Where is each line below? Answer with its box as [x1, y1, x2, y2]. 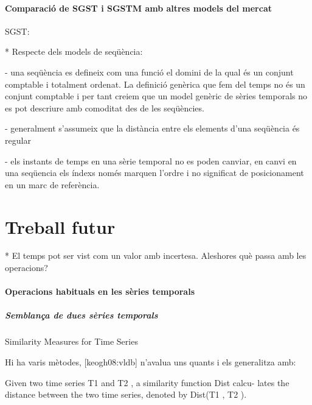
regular [5, 133, 31, 146]
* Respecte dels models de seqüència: [5, 45, 143, 58]
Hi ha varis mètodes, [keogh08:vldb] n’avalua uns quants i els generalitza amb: [5, 355, 296, 368]
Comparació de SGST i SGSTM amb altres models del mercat [5, 1, 272, 14]
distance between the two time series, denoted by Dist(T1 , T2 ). [5, 388, 247, 401]
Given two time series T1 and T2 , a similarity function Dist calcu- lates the [5, 376, 289, 389]
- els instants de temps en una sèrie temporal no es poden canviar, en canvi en [5, 154, 297, 167]
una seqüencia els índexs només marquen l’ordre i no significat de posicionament [5, 166, 304, 179]
